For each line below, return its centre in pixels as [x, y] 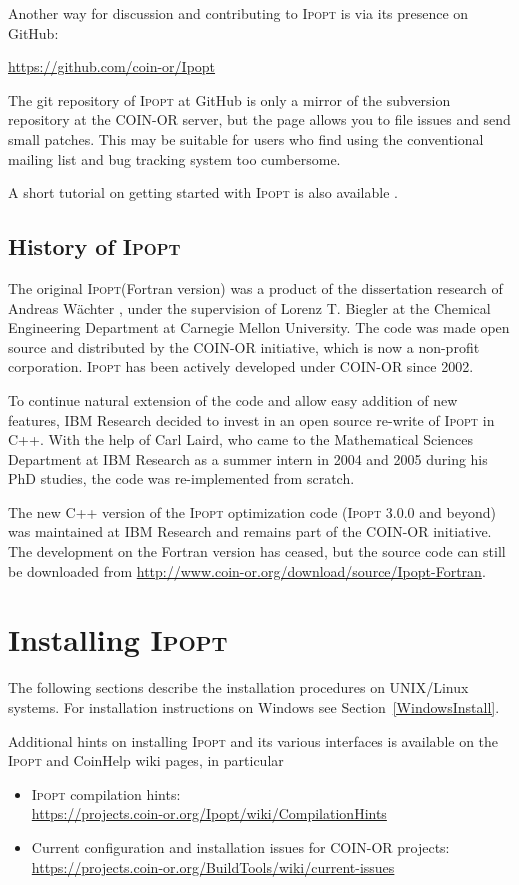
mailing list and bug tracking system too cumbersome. [174, 158]
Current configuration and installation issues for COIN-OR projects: [240, 846]
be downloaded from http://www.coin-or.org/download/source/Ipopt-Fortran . [247, 570]
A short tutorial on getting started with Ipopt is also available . [203, 192]
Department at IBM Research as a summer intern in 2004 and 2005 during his [248, 458]
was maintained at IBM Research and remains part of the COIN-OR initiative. [250, 531]
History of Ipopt [94, 246]
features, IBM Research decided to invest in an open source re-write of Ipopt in [251, 419]
